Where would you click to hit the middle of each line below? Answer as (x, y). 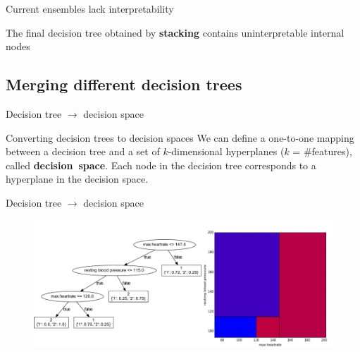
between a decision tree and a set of (83, 151)
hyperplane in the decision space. (77, 179)
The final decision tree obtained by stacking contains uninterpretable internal (175, 32)
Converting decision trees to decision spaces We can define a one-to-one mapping (180, 137)
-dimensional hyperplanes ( (226, 151)
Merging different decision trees (124, 84)
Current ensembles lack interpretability (90, 8)
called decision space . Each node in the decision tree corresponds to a (161, 165)
